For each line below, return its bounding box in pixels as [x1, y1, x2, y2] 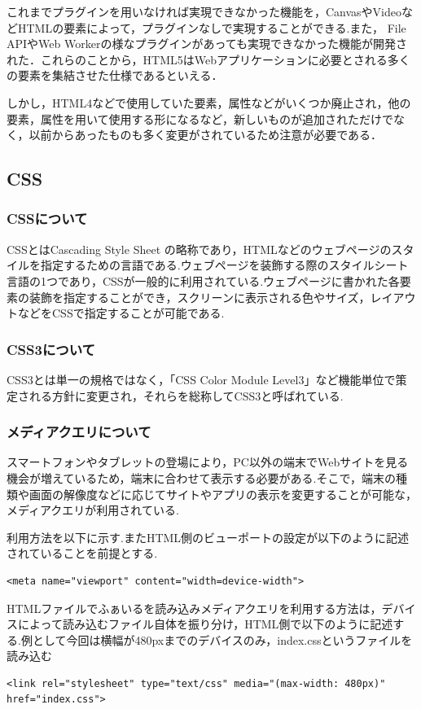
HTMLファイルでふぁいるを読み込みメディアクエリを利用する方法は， [7, 599, 382, 616]
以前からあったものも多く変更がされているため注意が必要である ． [29, 126, 383, 143]
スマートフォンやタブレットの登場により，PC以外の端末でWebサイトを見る [7, 453, 409, 470]
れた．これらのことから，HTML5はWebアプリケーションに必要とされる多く [7, 50, 410, 68]
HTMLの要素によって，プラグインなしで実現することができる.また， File [17, 19, 406, 36]
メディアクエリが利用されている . [7, 501, 179, 519]
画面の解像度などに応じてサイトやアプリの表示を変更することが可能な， [29, 485, 417, 502]
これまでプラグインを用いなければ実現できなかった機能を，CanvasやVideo [7, 3, 402, 20]
